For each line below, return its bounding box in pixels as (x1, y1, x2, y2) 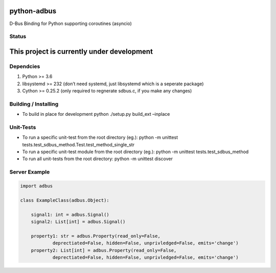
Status (9, 33, 27, 40)
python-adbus (9, 7, 56, 15)
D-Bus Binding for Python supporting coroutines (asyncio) (9, 20, 132, 27)
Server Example (9, 168, 50, 176)
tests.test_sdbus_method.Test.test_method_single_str (22, 141, 135, 147)
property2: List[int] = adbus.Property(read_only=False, (31, 247, 177, 253)
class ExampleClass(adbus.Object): (20, 197, 109, 203)
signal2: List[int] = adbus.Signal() (31, 218, 126, 225)
